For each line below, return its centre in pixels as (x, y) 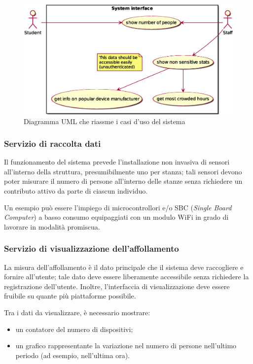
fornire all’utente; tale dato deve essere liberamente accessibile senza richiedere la (126, 277)
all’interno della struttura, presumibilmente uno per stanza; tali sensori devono (123, 171)
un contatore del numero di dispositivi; (74, 329)
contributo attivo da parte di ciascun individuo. (76, 191)
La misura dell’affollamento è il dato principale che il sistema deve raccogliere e (124, 267)
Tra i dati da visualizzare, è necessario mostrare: (77, 312)
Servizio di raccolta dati (53, 143)
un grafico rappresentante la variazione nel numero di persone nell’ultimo (126, 346)
